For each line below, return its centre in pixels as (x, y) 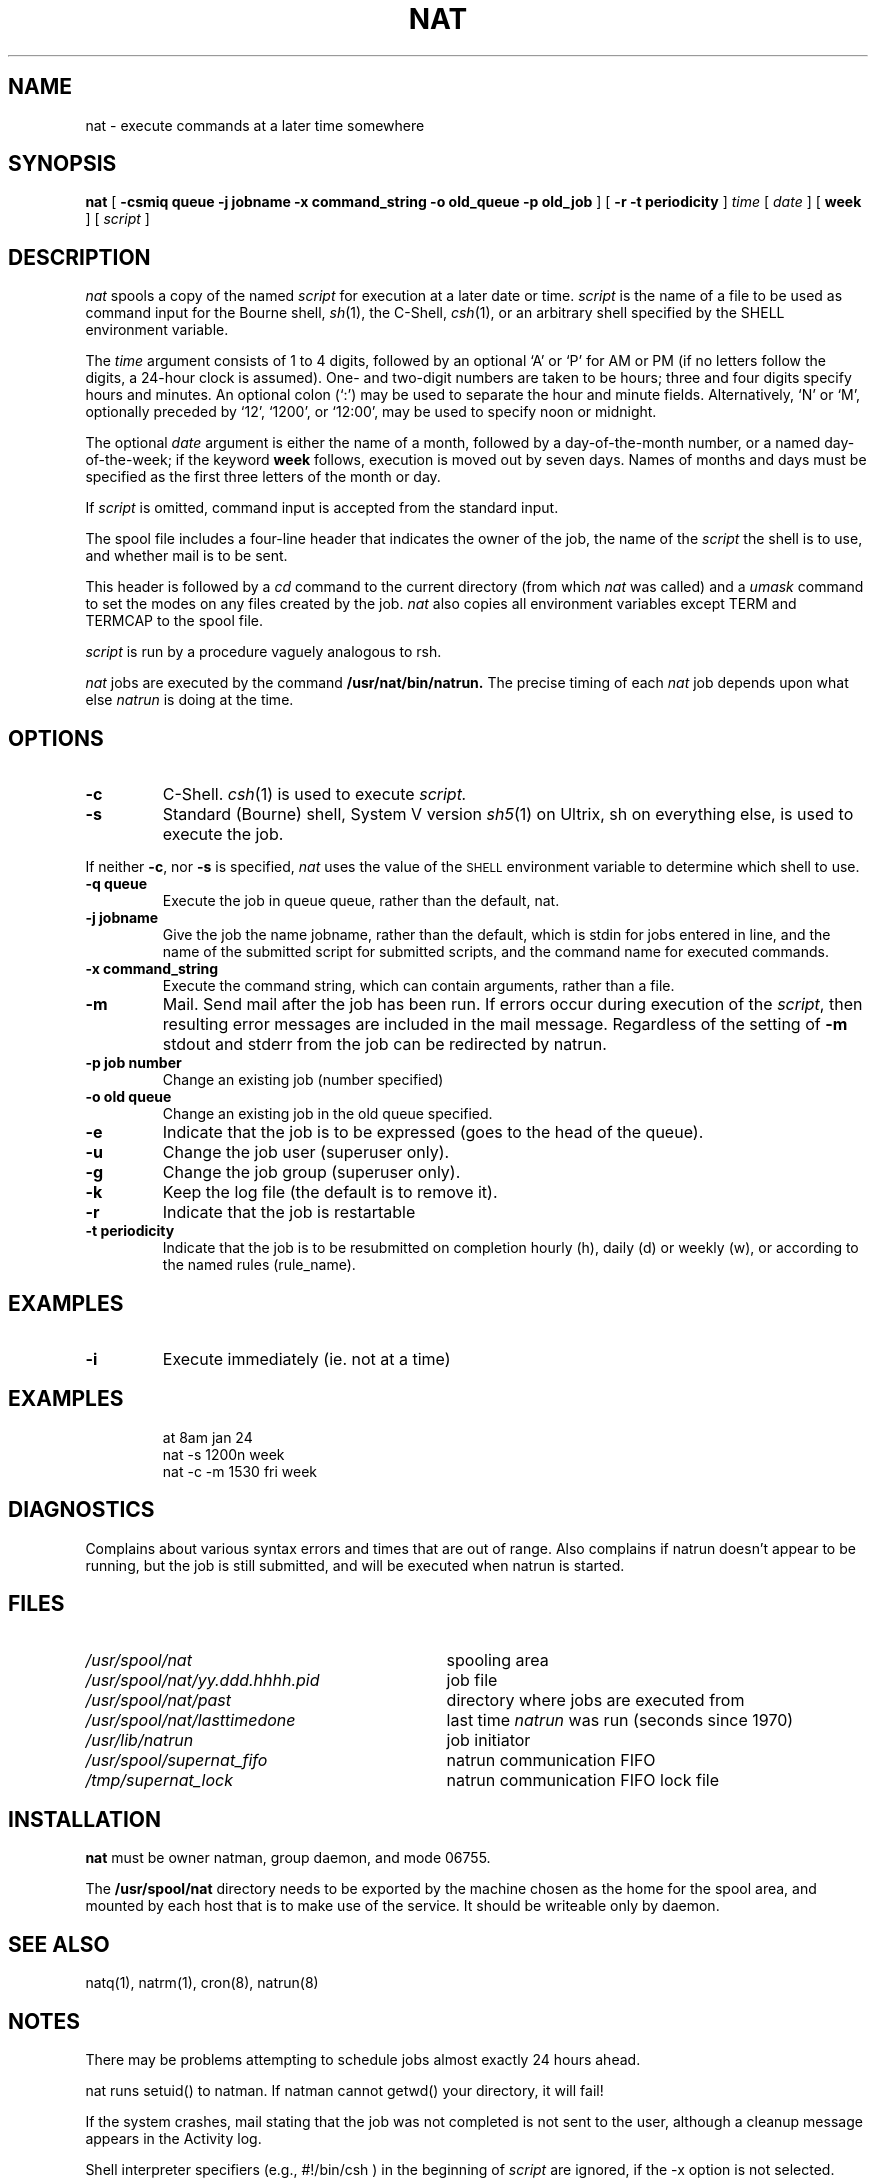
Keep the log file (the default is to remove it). (330, 1192)
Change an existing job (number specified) (303, 1080)
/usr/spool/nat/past (158, 1699)
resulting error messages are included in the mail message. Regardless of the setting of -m (505, 1024)
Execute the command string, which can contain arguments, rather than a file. (418, 986)
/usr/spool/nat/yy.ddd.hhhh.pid (202, 1679)
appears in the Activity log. (173, 2139)
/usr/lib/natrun (139, 1739)
